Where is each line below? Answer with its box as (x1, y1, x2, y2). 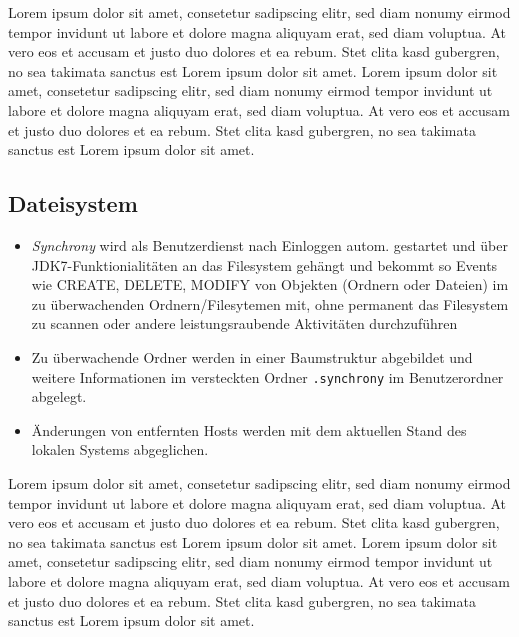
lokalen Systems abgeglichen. (31, 439, 209, 460)
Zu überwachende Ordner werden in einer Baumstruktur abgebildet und (31, 346, 473, 367)
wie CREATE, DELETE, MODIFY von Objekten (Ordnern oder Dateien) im (31, 274, 509, 295)
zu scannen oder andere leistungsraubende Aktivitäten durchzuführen (31, 313, 458, 334)
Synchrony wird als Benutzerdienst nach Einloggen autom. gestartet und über (31, 234, 508, 255)
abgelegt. (31, 386, 87, 407)
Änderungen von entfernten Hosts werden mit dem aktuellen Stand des (31, 419, 467, 440)
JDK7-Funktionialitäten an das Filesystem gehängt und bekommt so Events (31, 254, 498, 275)
